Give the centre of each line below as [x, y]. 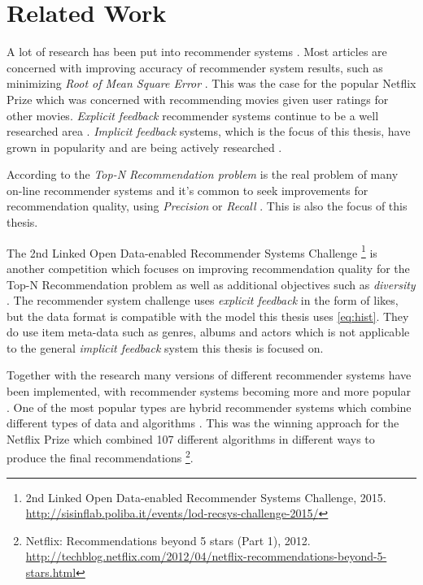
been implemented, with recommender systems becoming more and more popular [209, 391]
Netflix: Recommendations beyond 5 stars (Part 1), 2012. [168, 540]
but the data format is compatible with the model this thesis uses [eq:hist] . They [208, 316]
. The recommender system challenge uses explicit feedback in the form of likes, [203, 300]
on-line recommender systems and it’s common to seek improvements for [188, 190]
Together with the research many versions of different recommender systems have [209, 375]
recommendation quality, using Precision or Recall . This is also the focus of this [207, 206]
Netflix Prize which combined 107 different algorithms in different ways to [191, 438]
